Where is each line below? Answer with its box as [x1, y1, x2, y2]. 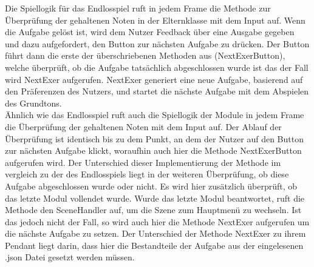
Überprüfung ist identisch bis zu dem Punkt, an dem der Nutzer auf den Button [5, 132, 304, 145]
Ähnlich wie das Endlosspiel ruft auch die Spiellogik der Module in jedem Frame [5, 108, 304, 121]
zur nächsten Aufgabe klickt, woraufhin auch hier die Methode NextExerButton [5, 144, 302, 157]
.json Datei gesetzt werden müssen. [5, 251, 135, 263]
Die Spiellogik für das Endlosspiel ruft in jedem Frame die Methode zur [5, 2, 271, 14]
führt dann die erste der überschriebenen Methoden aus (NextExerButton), [5, 49, 285, 62]
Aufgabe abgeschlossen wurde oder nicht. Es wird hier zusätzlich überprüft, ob [5, 179, 298, 192]
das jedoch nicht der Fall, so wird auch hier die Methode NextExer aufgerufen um [5, 215, 310, 228]
